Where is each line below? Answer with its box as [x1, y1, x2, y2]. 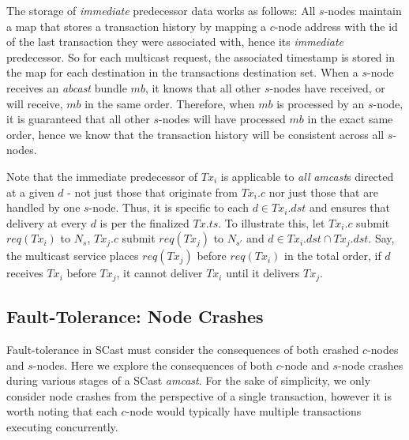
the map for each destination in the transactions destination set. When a [6, 64, 358, 81]
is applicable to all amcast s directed [220, 167, 394, 184]
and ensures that [309, 199, 391, 216]
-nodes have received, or [269, 79, 385, 96]
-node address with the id [274, 17, 398, 34]
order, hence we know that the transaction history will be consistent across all [6, 126, 385, 142]
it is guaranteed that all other [6, 111, 150, 127]
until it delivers [226, 265, 300, 281]
